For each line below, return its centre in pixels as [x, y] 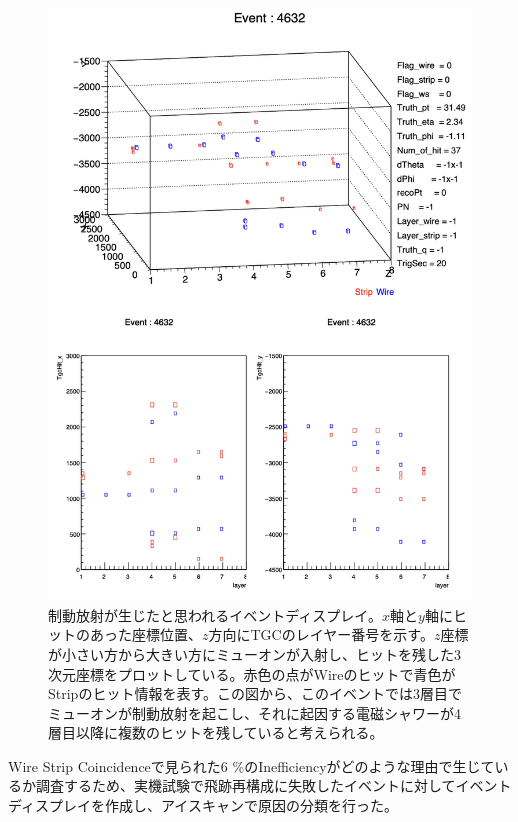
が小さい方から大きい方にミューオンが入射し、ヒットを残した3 [254, 653]
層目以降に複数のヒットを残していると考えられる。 [216, 732]
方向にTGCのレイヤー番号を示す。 [321, 634]
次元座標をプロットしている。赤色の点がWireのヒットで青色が [252, 673]
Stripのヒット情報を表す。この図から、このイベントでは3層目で [255, 693]
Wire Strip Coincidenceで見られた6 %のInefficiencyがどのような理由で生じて [251, 765]
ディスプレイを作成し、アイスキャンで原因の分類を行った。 [203, 805]
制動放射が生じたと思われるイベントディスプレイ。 [215, 614]
